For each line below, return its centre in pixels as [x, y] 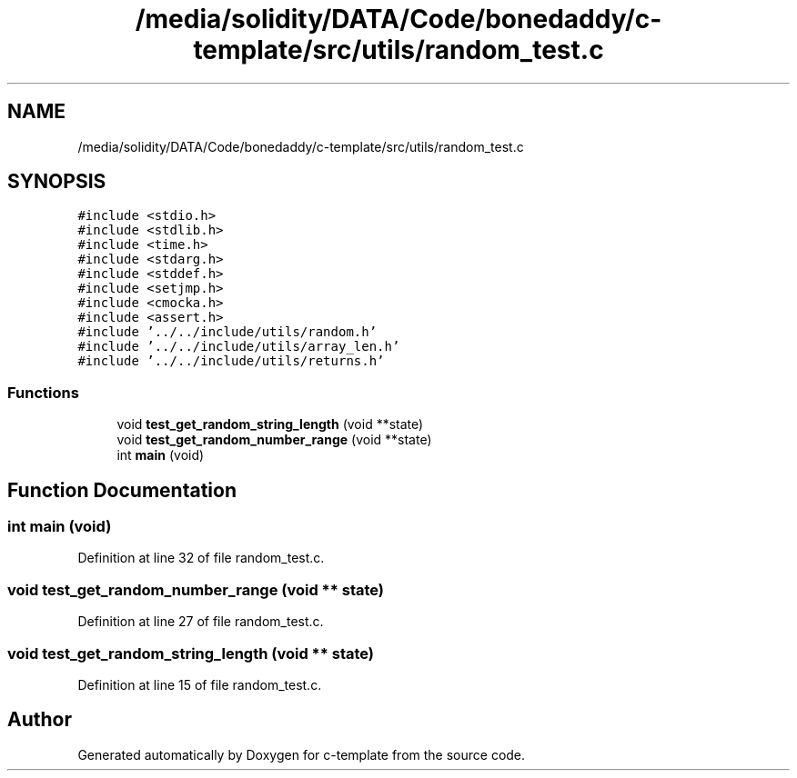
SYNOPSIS [57, 182]
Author [40, 720]
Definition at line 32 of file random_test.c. [201, 558]
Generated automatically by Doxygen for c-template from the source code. [302, 754]
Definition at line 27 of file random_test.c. [201, 622]
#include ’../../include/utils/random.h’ [227, 332]
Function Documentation [122, 490]
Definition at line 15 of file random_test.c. [200, 684]
